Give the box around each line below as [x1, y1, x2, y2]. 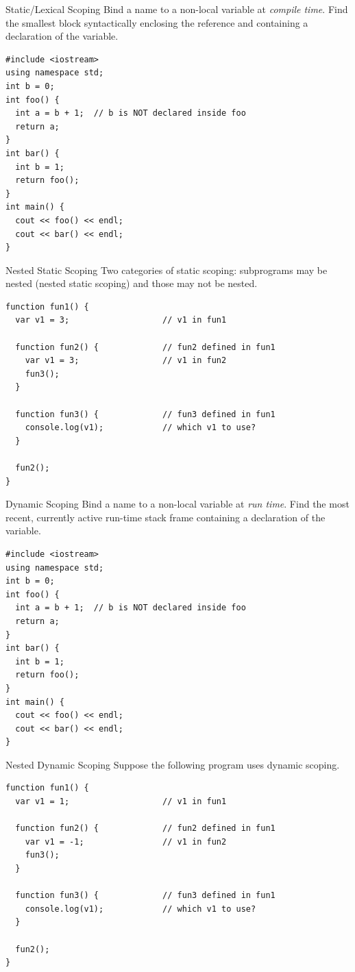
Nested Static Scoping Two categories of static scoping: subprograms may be [5, 262, 328, 277]
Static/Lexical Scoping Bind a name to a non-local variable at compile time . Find [5, 2, 348, 16]
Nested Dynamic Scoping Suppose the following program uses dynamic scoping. [5, 757, 340, 771]
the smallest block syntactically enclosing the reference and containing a [5, 15, 308, 29]
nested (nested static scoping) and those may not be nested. [5, 276, 258, 290]
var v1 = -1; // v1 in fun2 [25, 836, 227, 847]
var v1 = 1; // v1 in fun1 [15, 797, 227, 807]
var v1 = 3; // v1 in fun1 [15, 315, 227, 325]
